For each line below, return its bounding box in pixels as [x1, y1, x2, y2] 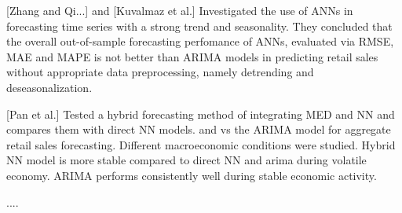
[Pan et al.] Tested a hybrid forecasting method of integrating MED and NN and [6, 105, 395, 122]
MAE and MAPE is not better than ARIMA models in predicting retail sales [6, 48, 378, 64]
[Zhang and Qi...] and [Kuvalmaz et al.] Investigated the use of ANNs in [6, 2, 353, 18]
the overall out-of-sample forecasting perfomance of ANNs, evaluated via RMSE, [6, 33, 394, 50]
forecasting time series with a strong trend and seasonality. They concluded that [6, 17, 393, 34]
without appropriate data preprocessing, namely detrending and [6, 64, 314, 80]
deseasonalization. [6, 79, 93, 95]
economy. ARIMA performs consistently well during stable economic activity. [6, 167, 377, 183]
